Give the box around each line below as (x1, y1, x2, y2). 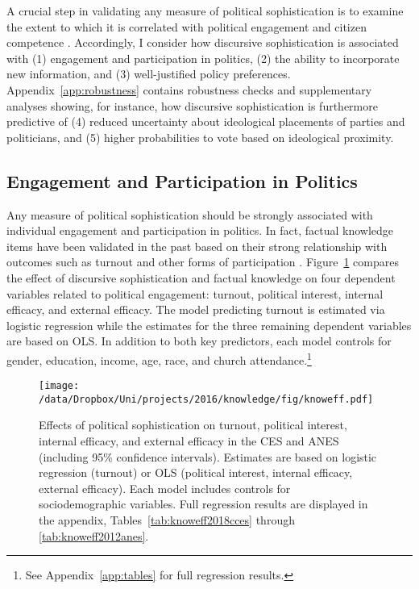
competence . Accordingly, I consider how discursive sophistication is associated (6, 34, 399, 51)
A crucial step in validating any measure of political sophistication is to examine (6, 2, 404, 19)
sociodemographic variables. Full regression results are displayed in (39, 495, 368, 512)
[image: (39, 380, 80, 392)
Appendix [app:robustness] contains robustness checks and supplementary (6, 81, 372, 98)
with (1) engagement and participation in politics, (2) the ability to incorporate (6, 49, 400, 66)
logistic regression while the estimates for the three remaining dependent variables (6, 316, 412, 333)
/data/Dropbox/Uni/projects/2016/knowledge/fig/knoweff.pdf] (39, 393, 374, 405)
